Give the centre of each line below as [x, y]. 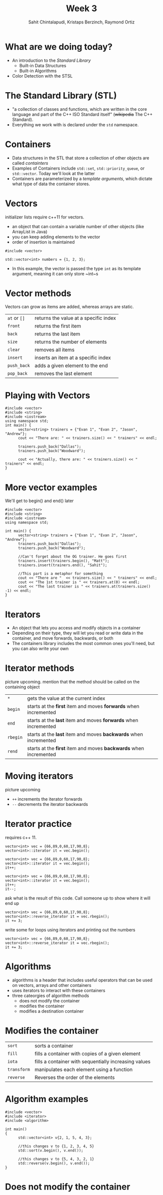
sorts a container [54, 1045]
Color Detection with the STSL [42, 76]
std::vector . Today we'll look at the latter [53, 173]
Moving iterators [39, 776]
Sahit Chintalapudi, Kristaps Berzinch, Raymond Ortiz [81, 22]
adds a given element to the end [71, 366]
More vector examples [51, 487]
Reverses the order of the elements [75, 1077]
